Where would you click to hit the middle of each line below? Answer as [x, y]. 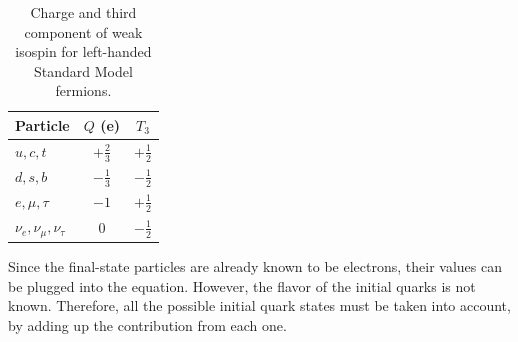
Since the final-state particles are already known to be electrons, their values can [255, 266]
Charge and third [83, 12]
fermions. [83, 90]
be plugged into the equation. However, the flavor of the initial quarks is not [242, 285]
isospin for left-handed [83, 51]
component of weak [83, 31]
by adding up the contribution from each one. [147, 324]
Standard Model [83, 70]
